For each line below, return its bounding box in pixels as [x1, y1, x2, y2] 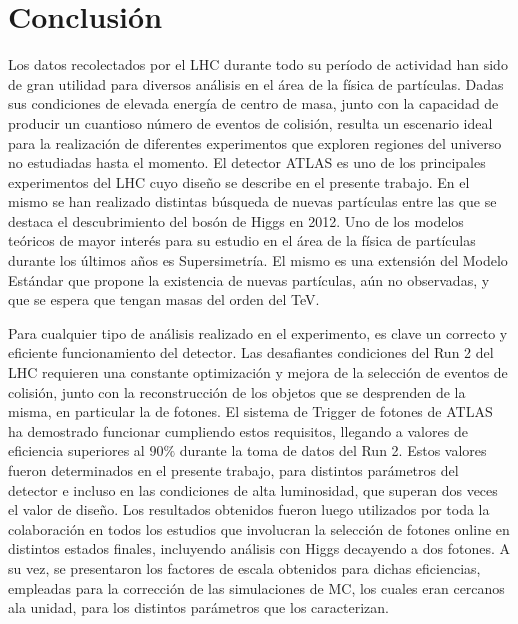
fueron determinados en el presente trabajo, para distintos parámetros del [8, 460, 459, 480]
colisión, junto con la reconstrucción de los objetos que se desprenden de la [8, 381, 466, 402]
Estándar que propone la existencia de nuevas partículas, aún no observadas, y [8, 269, 490, 290]
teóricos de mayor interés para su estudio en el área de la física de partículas [8, 230, 476, 251]
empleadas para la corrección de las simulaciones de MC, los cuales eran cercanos [8, 577, 505, 598]
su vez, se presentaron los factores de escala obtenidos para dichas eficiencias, [8, 557, 481, 578]
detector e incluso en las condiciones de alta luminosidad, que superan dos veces [8, 479, 498, 500]
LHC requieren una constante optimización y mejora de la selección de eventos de [8, 362, 508, 383]
